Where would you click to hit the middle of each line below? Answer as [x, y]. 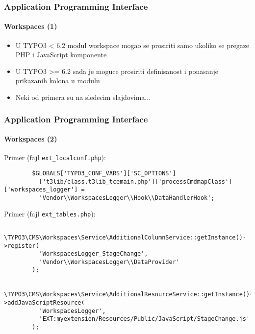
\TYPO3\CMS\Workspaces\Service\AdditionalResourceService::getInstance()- [129, 295]
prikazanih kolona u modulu [58, 81]
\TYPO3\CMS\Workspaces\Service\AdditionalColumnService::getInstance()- [125, 237]
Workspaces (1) [31, 26]
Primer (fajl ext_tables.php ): [50, 213]
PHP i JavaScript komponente [61, 55]
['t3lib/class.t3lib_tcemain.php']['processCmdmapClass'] [136, 181]
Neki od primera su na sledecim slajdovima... [83, 97]
